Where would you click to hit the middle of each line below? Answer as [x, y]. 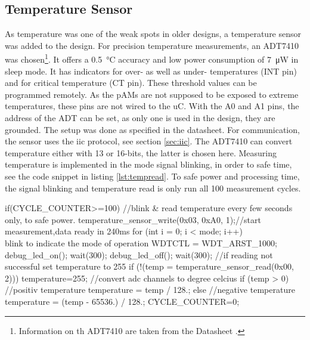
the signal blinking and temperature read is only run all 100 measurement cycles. [153, 188]
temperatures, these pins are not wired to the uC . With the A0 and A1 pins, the [152, 106]
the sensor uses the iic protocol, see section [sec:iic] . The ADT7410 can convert [149, 141]
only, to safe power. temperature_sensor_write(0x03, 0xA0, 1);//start [133, 219]
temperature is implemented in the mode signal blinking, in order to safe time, [148, 164]
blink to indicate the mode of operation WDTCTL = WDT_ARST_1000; [141, 242]
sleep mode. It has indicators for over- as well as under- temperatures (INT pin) [151, 71]
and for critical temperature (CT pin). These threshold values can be [131, 83]
